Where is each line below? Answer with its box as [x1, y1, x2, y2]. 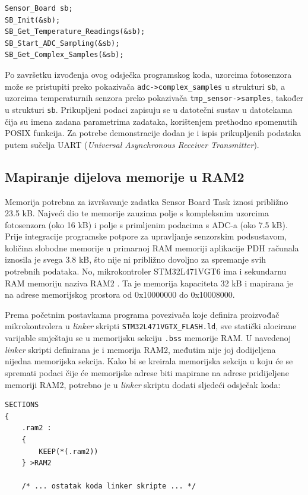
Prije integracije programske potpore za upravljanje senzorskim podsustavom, [5, 230, 287, 242]
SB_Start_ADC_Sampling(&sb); [5, 39, 120, 48]
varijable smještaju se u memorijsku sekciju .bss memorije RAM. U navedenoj [5, 332, 291, 344]
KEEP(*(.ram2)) [39, 447, 99, 456]
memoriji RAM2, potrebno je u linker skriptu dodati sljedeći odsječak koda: [5, 378, 281, 390]
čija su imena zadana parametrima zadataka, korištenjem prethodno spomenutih [5, 115, 297, 127]
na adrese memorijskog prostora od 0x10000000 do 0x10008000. [5, 288, 235, 301]
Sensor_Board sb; [5, 4, 73, 12]
